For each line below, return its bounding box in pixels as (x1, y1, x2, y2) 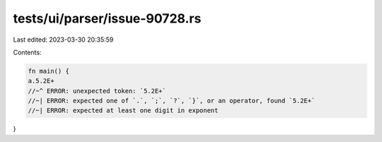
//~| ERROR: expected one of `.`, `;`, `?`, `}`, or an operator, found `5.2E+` (28, 97, 316, 105)
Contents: (13, 48, 42, 57)
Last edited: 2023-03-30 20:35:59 (13, 35, 114, 44)
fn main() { (28, 67, 70, 75)
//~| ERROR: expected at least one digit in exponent (28, 107, 219, 114)
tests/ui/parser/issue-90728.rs (13, 11, 202, 26)
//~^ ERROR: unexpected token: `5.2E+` (28, 87, 166, 95)
